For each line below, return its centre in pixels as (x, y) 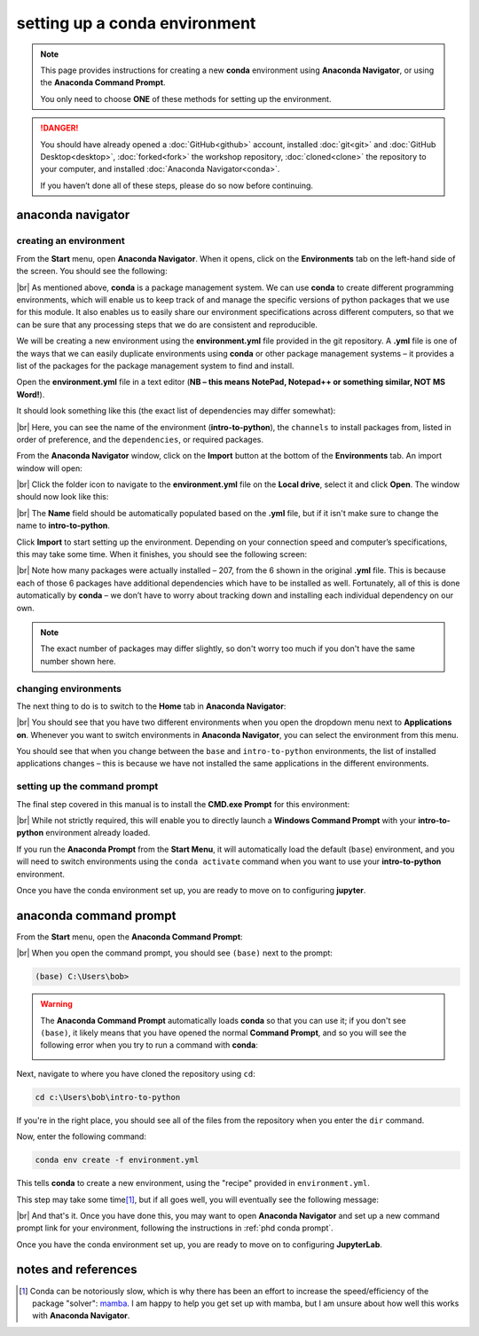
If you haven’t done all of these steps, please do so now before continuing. (177, 185)
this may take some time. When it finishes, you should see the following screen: (162, 554)
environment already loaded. (98, 833)
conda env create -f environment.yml (117, 1160)
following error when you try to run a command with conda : (149, 1045)
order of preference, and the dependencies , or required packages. (140, 439)
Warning (56, 1004)
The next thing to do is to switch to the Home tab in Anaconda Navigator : (151, 706)
